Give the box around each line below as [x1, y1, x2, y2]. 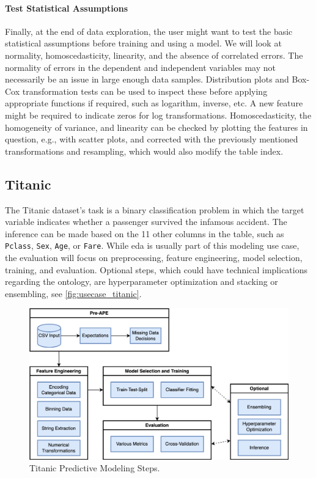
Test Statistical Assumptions [5, 1, 128, 14]
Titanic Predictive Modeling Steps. [29, 461, 160, 474]
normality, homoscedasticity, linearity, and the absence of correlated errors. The [5, 48, 303, 61]
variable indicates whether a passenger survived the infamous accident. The [5, 215, 287, 228]
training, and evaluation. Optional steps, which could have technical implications [5, 263, 307, 276]
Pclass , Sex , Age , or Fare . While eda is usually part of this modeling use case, [5, 239, 299, 252]
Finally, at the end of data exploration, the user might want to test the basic [5, 24, 293, 37]
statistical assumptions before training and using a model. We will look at [5, 37, 282, 50]
